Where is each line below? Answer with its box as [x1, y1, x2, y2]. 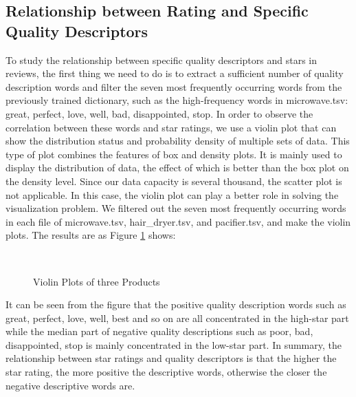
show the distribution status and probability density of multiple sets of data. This [5, 133, 350, 148]
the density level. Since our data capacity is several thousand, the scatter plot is [5, 173, 342, 188]
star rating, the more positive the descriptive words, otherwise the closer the [5, 365, 327, 379]
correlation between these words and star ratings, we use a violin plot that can [5, 120, 337, 134]
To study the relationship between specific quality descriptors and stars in [5, 52, 317, 67]
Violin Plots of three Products [33, 274, 160, 288]
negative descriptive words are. [5, 378, 135, 392]
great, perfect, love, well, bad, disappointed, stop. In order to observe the [5, 106, 313, 120]
